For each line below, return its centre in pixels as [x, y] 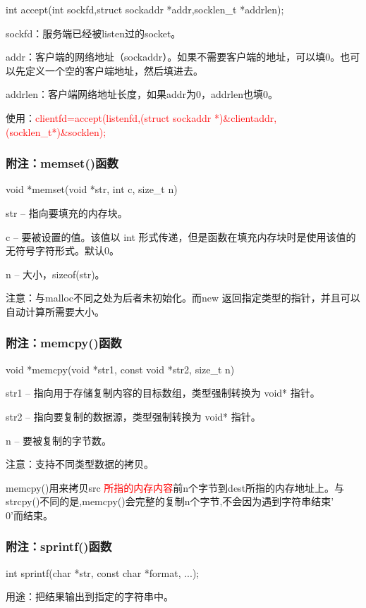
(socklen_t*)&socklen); [56, 131]
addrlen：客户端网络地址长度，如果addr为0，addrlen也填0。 [142, 94]
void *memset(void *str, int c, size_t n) [92, 189]
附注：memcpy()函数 [64, 343]
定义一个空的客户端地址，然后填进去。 [114, 70]
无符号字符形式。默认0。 [62, 250]
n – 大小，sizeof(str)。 [55, 274]
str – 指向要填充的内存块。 [67, 212]
